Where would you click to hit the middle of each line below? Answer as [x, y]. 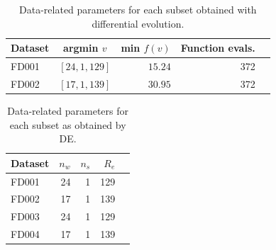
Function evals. [218, 48]
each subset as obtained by [68, 124]
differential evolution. [138, 23]
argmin [81, 48]
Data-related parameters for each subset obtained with [138, 9]
